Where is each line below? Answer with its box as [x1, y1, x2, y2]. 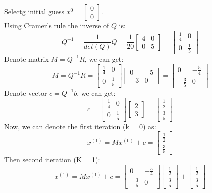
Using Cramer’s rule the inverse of [4, 20, 109, 30]
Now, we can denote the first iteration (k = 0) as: [4, 121, 156, 131]
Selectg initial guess [4, 6, 64, 16]
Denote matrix [4, 53, 49, 64]
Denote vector [4, 87, 47, 98]
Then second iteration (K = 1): [4, 154, 100, 165]
